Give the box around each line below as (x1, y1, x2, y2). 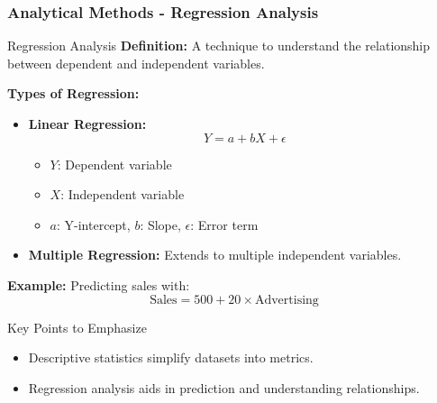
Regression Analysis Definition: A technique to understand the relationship (7, 36, 431, 55)
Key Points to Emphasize (7, 317, 147, 336)
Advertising (254, 293, 319, 307)
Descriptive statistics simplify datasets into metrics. (28, 348, 314, 367)
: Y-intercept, (57, 215, 131, 234)
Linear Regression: (28, 114, 147, 133)
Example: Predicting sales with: (7, 275, 190, 294)
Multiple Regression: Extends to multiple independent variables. (28, 245, 402, 264)
